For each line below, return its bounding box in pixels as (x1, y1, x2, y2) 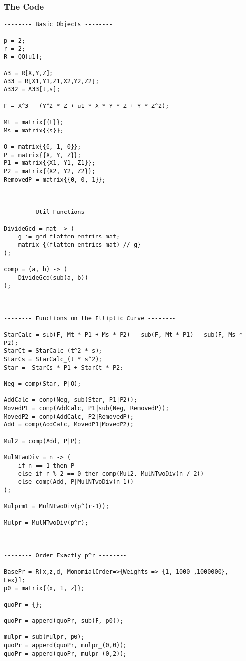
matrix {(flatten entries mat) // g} (18, 241, 141, 248)
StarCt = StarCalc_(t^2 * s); (4, 347, 102, 355)
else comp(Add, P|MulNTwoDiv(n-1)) (18, 478, 134, 485)
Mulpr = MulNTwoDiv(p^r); (4, 519, 88, 527)
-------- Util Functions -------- (4, 209, 117, 216)
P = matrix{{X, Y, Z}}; (4, 151, 81, 159)
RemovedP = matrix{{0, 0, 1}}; (4, 176, 106, 183)
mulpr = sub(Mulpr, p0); (4, 634, 85, 641)
